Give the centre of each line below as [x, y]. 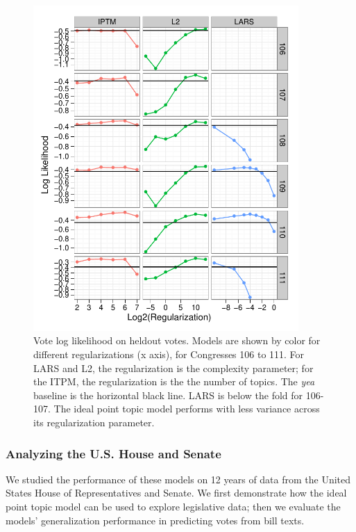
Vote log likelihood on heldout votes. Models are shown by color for [177, 340]
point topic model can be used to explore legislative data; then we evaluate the [173, 507]
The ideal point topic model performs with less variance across [187, 409]
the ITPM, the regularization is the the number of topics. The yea [174, 381]
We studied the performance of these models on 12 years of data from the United [178, 479]
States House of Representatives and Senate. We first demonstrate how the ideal [176, 493]
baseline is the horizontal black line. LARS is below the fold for [168, 395]
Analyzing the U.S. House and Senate [113, 453]
